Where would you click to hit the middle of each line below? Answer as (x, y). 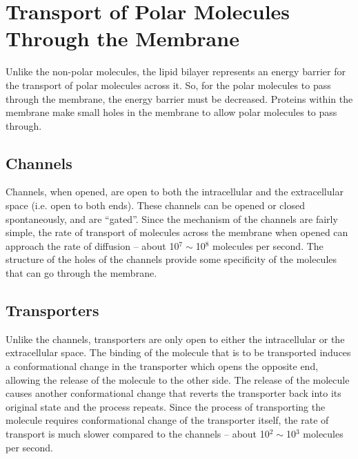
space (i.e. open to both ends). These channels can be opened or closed (155, 205)
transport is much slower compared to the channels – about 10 (138, 433)
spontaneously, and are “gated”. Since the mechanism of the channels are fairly (172, 218)
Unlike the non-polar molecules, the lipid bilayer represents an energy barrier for (176, 71)
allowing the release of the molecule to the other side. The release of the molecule (178, 379)
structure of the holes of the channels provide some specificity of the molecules (171, 259)
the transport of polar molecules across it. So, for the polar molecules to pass (168, 85)
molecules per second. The (268, 245)
